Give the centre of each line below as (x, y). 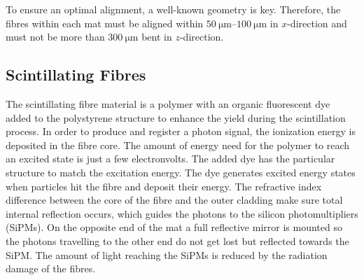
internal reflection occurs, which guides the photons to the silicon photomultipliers (182, 213)
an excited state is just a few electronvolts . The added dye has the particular (170, 159)
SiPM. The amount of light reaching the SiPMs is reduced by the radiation (167, 254)
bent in (157, 37)
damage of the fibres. (51, 268)
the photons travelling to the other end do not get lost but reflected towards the (177, 240)
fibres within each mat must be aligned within (105, 23)
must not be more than (55, 37)
